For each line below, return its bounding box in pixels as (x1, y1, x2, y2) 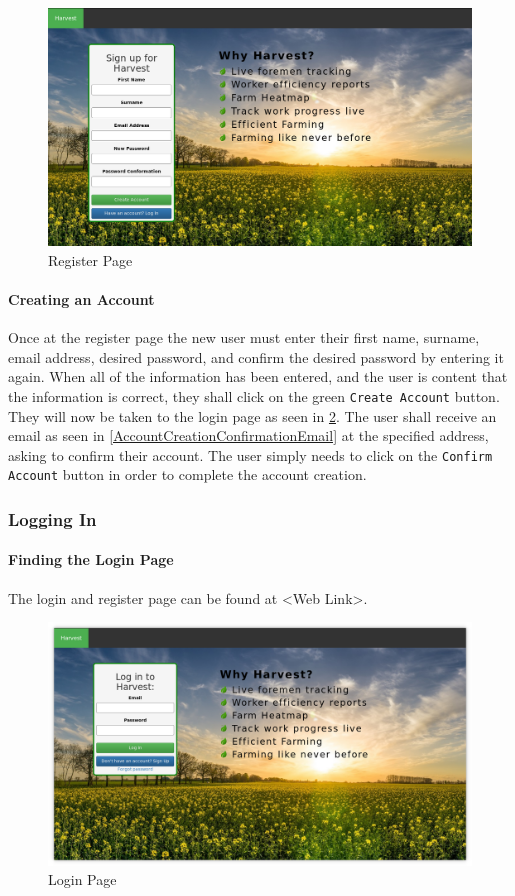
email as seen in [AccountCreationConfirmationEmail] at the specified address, (8, 425, 489, 446)
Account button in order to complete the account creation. (8, 464, 367, 485)
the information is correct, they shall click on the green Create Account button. (8, 385, 500, 406)
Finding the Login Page (8, 549, 174, 570)
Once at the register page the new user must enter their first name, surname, (8, 327, 480, 348)
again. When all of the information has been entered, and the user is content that (8, 366, 508, 387)
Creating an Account (8, 288, 155, 309)
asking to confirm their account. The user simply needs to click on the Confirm (8, 444, 493, 465)
